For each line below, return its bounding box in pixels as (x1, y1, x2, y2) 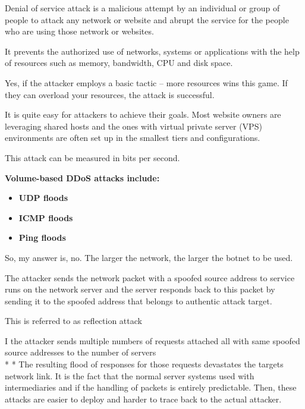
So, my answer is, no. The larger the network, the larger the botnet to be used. (5, 251, 293, 263)
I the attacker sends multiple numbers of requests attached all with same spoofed (5, 334, 300, 347)
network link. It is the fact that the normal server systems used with (5, 369, 254, 382)
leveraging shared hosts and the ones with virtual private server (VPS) (5, 119, 262, 132)
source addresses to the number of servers (5, 346, 156, 358)
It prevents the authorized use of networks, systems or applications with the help (5, 45, 300, 57)
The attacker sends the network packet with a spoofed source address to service (5, 271, 295, 284)
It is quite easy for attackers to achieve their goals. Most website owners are (5, 108, 281, 121)
